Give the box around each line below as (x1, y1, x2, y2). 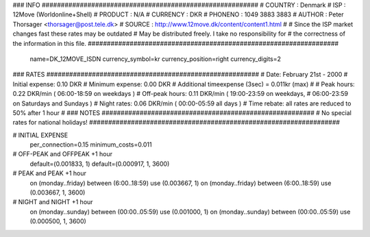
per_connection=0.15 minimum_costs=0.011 (29, 140, 152, 149)
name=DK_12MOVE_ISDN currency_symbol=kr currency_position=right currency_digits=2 (29, 55, 281, 63)
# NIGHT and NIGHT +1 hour (12, 198, 93, 206)
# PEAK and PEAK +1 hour (12, 169, 87, 177)
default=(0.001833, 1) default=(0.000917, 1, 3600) (29, 160, 170, 168)
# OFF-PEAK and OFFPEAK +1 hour (12, 150, 113, 158)
